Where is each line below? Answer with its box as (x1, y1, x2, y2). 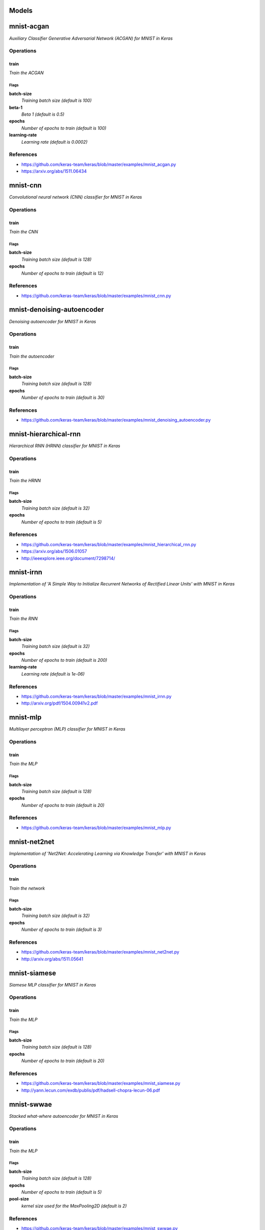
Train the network (9, 885, 45, 891)
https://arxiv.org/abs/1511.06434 (21, 168, 87, 174)
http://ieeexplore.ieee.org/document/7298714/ (21, 555, 115, 561)
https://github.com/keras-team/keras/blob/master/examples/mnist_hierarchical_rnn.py (21, 541, 196, 547)
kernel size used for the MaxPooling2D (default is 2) (21, 1203, 127, 1209)
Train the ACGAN (9, 70, 44, 76)
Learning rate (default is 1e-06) (21, 671, 85, 676)
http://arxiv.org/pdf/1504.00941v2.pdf (21, 700, 98, 706)
